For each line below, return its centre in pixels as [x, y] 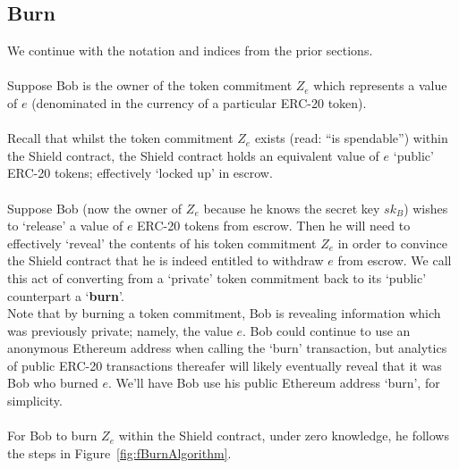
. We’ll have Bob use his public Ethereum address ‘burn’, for [274, 383]
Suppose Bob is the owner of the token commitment [150, 85]
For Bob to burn [52, 435]
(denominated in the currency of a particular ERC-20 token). [199, 102]
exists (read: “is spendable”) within [351, 138]
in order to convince [392, 243]
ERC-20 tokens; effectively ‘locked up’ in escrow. [140, 173]
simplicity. [35, 401]
